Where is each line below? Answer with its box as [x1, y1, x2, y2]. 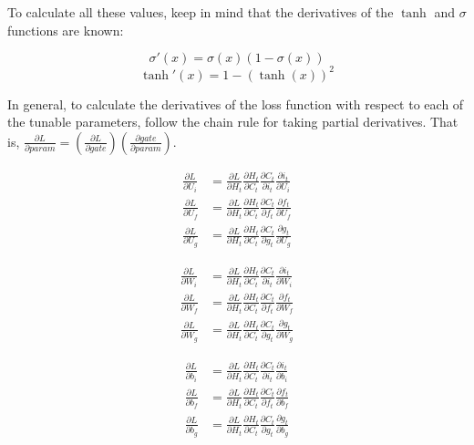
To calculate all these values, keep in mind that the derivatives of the [7, 3, 394, 21]
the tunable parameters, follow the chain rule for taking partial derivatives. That [7, 112, 459, 131]
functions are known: [7, 20, 124, 39]
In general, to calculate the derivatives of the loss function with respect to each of [7, 94, 464, 113]
